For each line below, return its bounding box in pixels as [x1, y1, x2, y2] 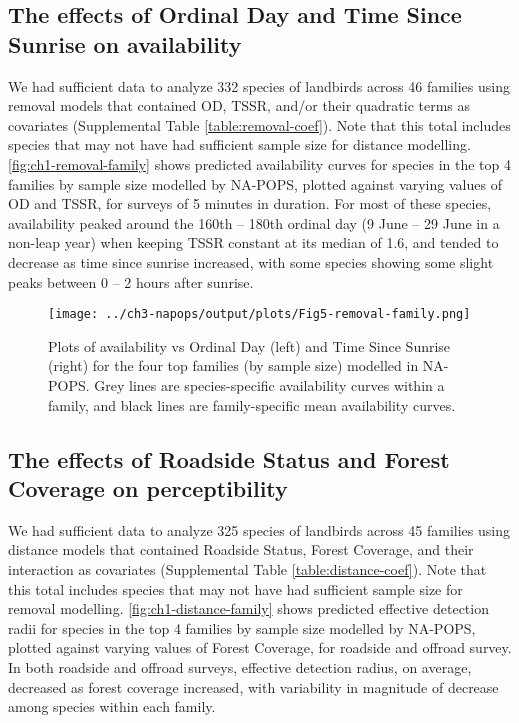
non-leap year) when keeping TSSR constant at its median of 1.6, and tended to [8, 232, 499, 253]
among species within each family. [8, 696, 216, 717]
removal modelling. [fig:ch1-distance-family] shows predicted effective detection [8, 598, 489, 619]
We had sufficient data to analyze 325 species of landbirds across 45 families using [8, 519, 510, 540]
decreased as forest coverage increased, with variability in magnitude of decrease [8, 676, 499, 697]
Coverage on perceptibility [8, 472, 288, 503]
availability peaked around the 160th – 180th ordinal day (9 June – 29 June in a [8, 212, 500, 233]
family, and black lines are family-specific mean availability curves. [48, 394, 456, 415]
